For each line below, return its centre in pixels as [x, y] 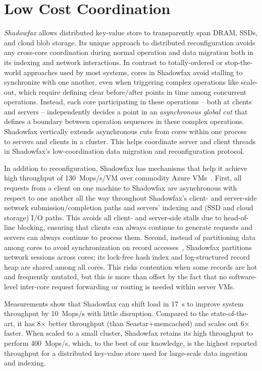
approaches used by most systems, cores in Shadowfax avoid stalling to [133, 72]
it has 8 [29, 323]
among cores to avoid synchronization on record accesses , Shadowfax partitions [128, 247]
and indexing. [25, 363]
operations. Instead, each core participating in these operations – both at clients [128, 102]
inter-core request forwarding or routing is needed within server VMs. [127, 286]
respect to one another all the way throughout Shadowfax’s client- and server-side [130, 197]
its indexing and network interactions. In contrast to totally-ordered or [113, 62]
